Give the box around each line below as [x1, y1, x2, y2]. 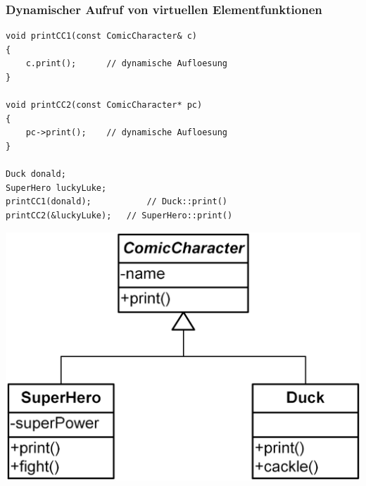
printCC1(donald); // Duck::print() [6, 197, 227, 207]
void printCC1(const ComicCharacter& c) [6, 31, 198, 42]
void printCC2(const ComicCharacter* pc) [6, 100, 203, 111]
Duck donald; [6, 169, 66, 180]
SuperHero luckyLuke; [6, 182, 107, 193]
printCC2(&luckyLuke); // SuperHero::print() [6, 210, 233, 220]
